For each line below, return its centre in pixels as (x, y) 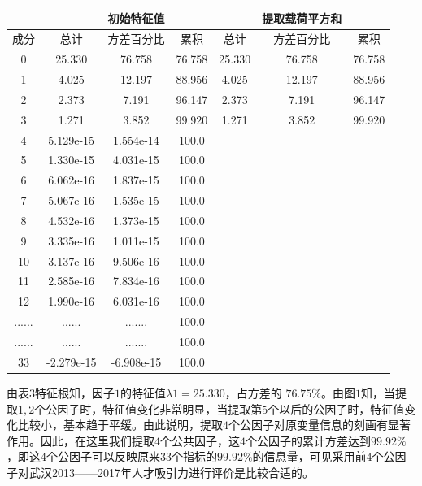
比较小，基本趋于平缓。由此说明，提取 (120, 425)
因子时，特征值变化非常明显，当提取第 (160, 408)
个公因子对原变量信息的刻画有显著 (320, 425)
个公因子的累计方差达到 (308, 440)
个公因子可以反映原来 (103, 456)
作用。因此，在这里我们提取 (80, 440)
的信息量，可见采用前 (309, 456)
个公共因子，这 (200, 440)
